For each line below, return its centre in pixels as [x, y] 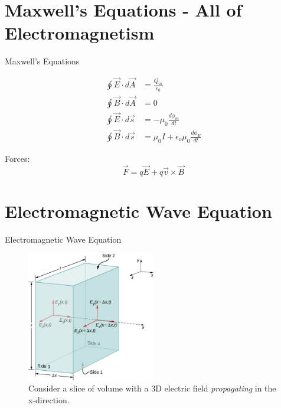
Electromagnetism [80, 33]
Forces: [17, 158]
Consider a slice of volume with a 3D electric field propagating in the [152, 388]
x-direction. [49, 399]
